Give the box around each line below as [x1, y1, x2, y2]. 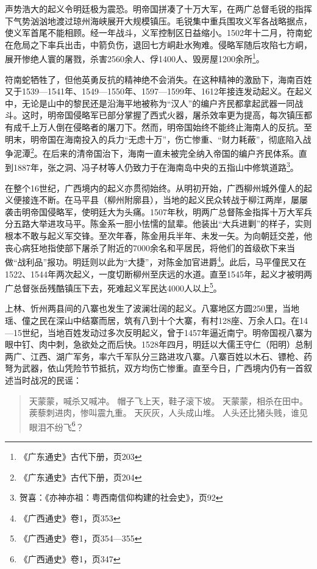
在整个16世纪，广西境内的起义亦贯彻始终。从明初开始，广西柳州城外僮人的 [5, 181, 304, 194]
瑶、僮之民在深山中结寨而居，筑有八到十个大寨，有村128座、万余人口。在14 [5, 313, 308, 326]
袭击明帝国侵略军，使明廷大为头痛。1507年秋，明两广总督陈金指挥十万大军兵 [5, 205, 312, 218]
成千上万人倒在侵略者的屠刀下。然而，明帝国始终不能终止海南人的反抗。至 [13, 121, 312, 133]
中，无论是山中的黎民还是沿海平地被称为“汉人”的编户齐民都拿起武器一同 [5, 96, 295, 109]
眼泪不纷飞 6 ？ [29, 418, 84, 433]
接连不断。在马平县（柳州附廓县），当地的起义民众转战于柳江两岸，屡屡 [21, 193, 308, 206]
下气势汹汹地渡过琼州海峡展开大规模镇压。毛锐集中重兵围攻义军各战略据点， [5, 14, 312, 27]
